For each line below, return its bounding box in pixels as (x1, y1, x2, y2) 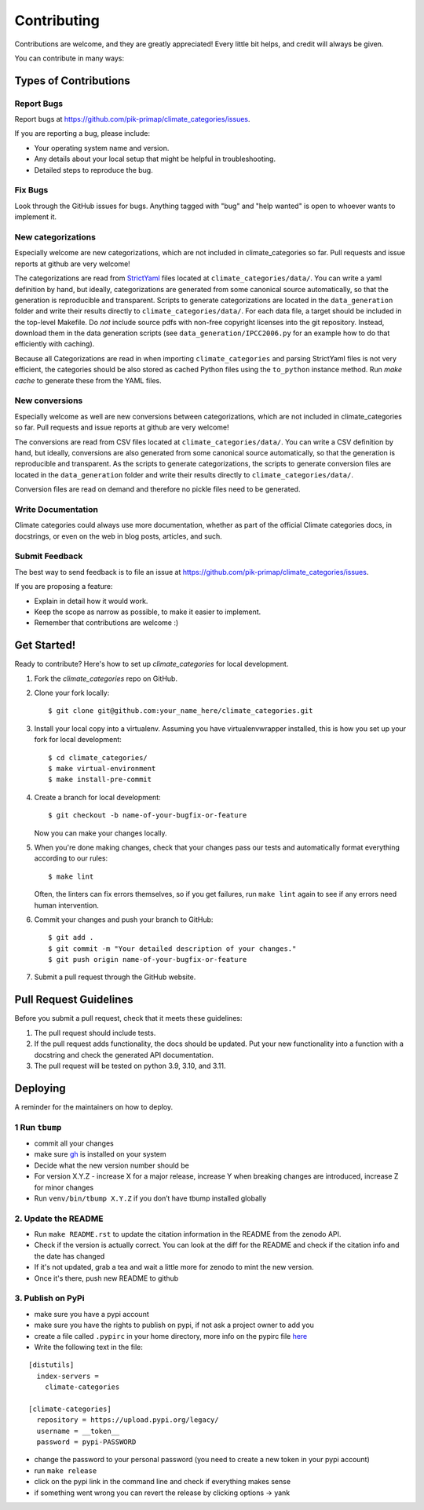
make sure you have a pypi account (34, 1309, 149, 1318)
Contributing (14, 12, 100, 29)
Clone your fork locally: (34, 688, 110, 698)
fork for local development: (34, 735, 122, 744)
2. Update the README (14, 1213, 104, 1224)
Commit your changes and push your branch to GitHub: (34, 915, 214, 924)
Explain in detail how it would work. (34, 596, 148, 605)
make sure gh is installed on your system (34, 1150, 166, 1159)
